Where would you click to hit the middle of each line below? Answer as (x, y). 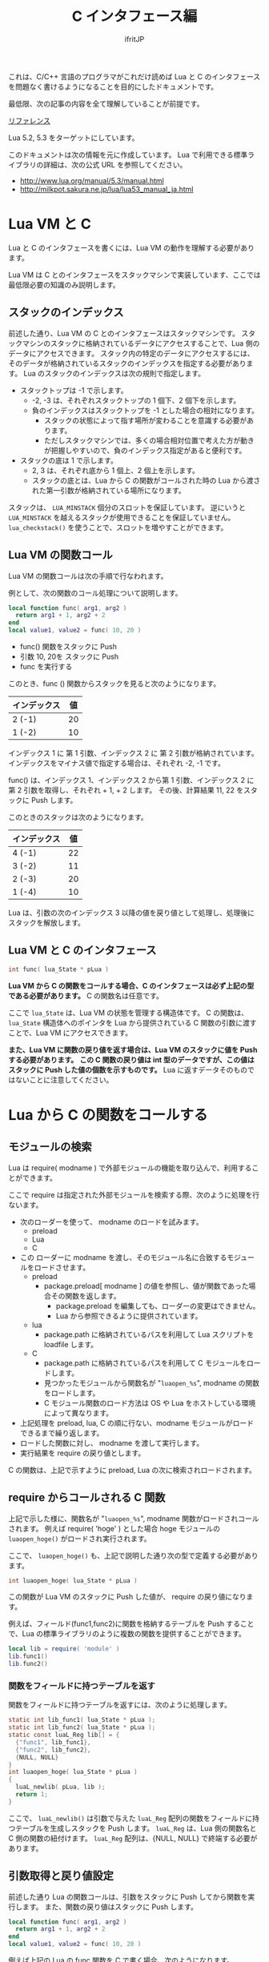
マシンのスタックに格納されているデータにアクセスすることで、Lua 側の (141, 343)
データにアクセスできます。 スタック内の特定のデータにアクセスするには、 (131, 353)
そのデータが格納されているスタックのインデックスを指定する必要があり (127, 363)
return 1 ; (32, 1795)
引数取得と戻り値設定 (61, 1876)
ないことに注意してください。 (64, 1079)
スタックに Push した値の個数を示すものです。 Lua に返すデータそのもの (128, 1069)
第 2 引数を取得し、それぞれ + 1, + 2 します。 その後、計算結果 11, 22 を (126, 790)
